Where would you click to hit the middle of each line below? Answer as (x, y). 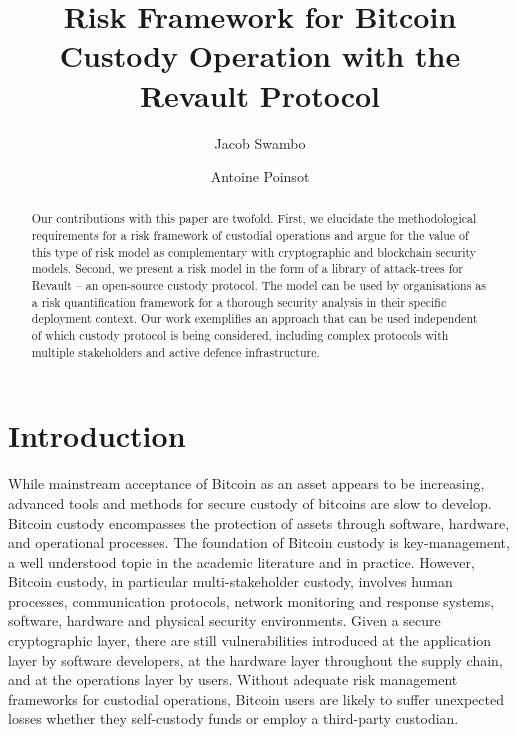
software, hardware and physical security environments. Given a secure (224, 620)
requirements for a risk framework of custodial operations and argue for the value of (250, 235)
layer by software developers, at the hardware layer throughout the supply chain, (255, 659)
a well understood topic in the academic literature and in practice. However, (241, 561)
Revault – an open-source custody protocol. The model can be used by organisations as (258, 285)
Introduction (97, 435)
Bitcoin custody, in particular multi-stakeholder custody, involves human (230, 581)
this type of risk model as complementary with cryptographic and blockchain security (254, 251)
